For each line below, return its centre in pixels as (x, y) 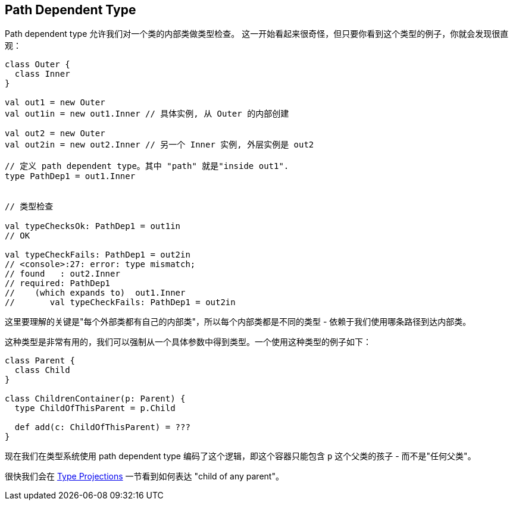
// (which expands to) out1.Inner (95, 293)
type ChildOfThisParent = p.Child (95, 408)
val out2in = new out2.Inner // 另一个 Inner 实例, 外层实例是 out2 (159, 145)
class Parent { (40, 361)
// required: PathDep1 (58, 283)
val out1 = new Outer (55, 103)
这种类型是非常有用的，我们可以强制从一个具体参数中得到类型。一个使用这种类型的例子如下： (188, 342)
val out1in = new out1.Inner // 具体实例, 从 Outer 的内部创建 (147, 114)
